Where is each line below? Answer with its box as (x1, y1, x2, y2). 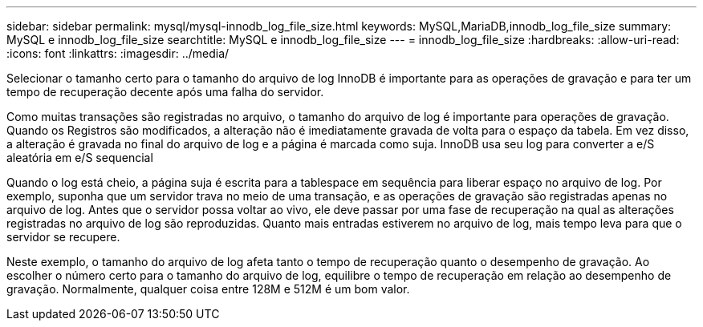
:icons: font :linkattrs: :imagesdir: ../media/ (6, 46, 230, 60)
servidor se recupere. (6, 230, 120, 244)
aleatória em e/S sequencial (6, 151, 153, 164)
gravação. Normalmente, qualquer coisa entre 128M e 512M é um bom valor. (6, 282, 410, 296)
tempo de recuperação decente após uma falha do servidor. (6, 85, 324, 99)
